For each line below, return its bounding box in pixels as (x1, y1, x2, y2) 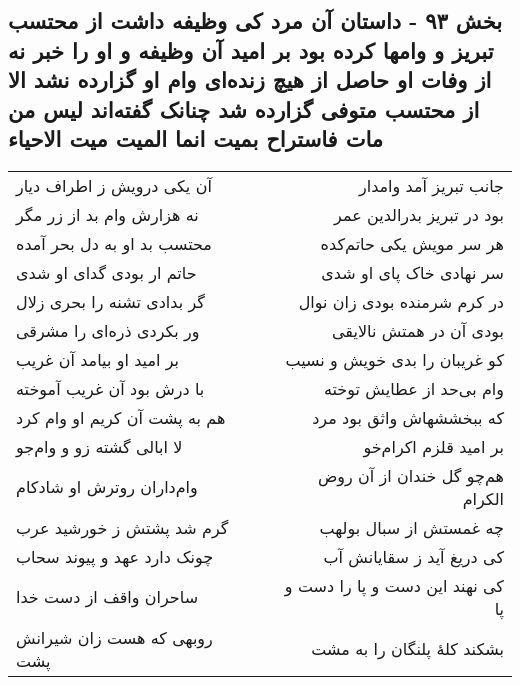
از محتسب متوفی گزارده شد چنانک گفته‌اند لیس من (8, 93, 480, 124)
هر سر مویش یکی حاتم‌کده (320, 231, 504, 255)
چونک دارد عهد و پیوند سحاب (16, 544, 214, 568)
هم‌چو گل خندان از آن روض (317, 463, 504, 487)
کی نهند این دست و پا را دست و (284, 573, 504, 597)
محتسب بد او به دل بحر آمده (16, 231, 212, 255)
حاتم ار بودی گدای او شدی (16, 260, 197, 284)
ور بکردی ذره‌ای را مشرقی (16, 318, 200, 342)
